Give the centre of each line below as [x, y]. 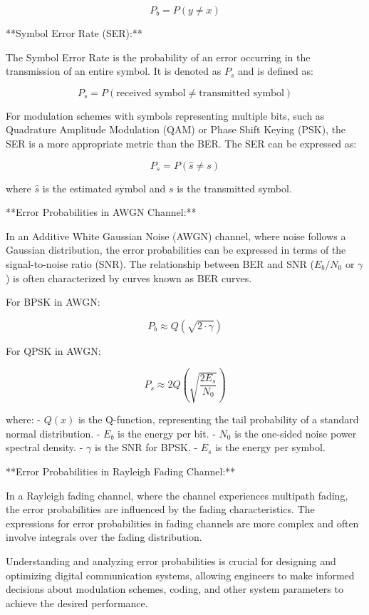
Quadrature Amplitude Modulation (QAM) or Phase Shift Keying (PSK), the [176, 129]
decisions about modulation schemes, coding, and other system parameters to [175, 589]
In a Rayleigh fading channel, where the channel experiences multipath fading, [177, 495]
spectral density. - [45, 447]
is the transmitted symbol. [234, 188]
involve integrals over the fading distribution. [104, 537]
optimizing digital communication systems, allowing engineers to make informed [180, 575]
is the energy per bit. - [167, 433]
